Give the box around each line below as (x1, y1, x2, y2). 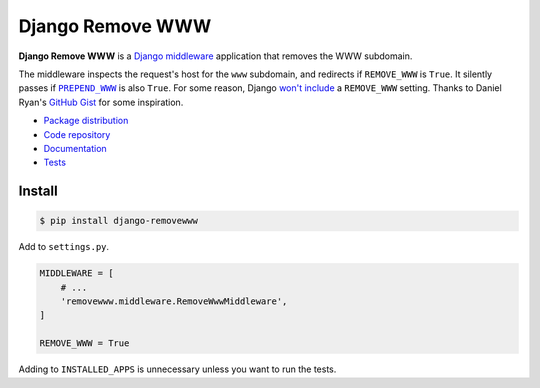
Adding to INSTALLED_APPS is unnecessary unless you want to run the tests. (18, 363, 337, 375)
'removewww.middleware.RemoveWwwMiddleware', (60, 296, 288, 307)
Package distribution (43, 115, 129, 127)
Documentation (43, 142, 107, 154)
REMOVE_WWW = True (39, 338, 130, 349)
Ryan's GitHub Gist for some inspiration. (18, 96, 184, 108)
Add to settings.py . (18, 241, 110, 253)
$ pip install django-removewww (39, 215, 199, 227)
